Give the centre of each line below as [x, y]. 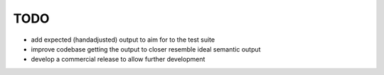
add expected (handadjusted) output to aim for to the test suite [123, 40]
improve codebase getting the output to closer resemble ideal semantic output [146, 49]
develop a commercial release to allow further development [118, 59]
